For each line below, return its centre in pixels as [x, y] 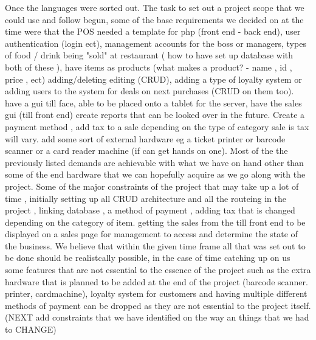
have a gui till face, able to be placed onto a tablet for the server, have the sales [153, 102]
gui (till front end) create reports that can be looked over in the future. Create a [155, 115]
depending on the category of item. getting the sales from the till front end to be [155, 222]
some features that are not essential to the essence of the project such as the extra [158, 270]
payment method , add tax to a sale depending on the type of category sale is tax [157, 126]
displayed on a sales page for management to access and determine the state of [151, 234]
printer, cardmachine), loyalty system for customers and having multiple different [156, 293]
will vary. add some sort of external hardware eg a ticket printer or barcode [145, 138]
